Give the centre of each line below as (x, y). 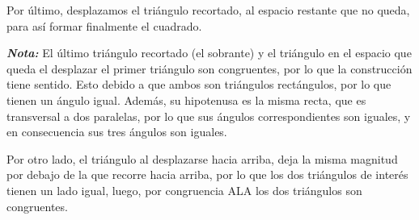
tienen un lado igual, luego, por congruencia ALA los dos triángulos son (184, 190)
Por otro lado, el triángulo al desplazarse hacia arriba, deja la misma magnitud (202, 158)
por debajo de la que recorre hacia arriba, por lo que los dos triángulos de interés (207, 174)
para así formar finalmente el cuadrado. (104, 25)
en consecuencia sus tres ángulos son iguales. (117, 132)
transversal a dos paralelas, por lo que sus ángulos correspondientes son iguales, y (209, 116)
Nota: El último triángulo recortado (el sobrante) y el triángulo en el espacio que (209, 53)
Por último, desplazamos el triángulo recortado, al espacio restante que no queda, (208, 10)
